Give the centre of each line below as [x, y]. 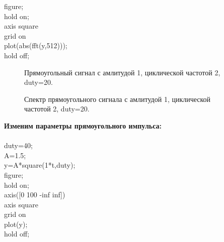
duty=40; [18, 145]
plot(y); [16, 224]
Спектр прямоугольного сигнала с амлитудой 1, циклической [118, 99]
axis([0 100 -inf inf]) [35, 195]
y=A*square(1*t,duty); [40, 165]
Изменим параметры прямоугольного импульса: [83, 125]
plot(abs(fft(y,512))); [36, 45]
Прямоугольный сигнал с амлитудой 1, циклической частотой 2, [122, 72]
